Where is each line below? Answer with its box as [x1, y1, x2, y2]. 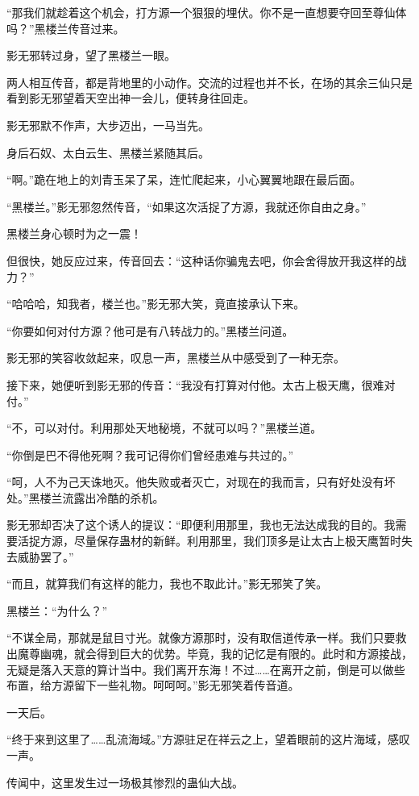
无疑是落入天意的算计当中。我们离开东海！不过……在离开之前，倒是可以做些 [6, 661, 405, 677]
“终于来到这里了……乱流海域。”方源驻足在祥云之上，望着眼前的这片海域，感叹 [6, 731, 410, 748]
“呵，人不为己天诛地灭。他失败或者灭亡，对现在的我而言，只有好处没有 [6, 473, 384, 490]
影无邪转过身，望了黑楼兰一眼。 [6, 47, 176, 64]
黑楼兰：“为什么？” [6, 602, 108, 619]
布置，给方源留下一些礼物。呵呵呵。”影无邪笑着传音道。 [6, 677, 300, 694]
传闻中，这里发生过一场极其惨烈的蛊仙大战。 [6, 773, 243, 790]
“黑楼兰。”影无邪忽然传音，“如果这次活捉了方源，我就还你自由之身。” [6, 198, 367, 215]
